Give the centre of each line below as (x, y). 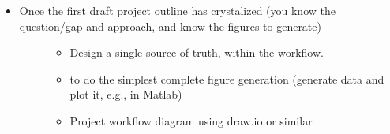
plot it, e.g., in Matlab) (126, 94)
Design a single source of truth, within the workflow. (197, 52)
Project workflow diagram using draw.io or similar (191, 120)
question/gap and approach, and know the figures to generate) (170, 26)
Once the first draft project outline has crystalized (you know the (177, 10)
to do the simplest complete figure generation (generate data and (227, 78)
